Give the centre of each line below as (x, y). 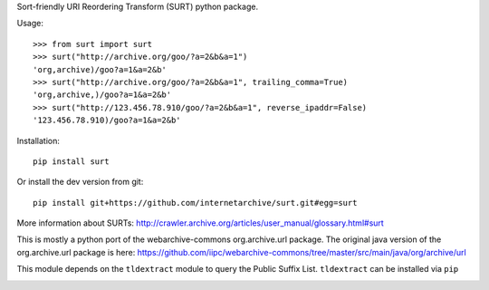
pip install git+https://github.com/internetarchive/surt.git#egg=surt (195, 203)
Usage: (30, 24)
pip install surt (71, 161)
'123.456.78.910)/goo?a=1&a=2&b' (107, 121)
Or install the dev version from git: (80, 182)
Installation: (38, 140)
